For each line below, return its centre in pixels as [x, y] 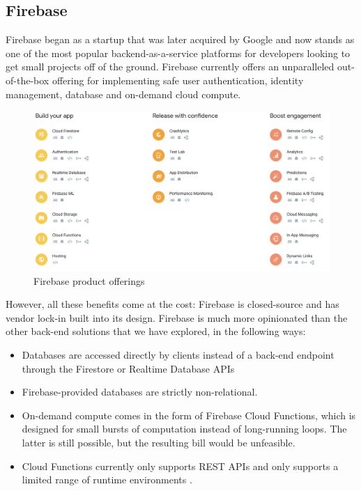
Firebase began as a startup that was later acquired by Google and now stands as [180, 39]
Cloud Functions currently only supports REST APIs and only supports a [180, 466]
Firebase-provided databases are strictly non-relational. [140, 392]
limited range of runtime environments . [107, 480]
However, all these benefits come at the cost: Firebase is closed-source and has [172, 304]
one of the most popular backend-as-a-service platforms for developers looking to [178, 53]
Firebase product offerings [89, 280]
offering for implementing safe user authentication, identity [178, 80]
